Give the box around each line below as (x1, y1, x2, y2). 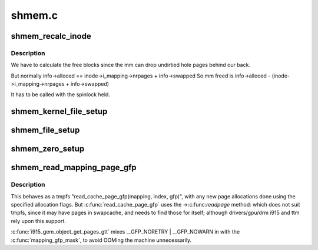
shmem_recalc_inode (11, 31, 91, 41)
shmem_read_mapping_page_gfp (11, 163, 137, 173)
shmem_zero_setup (11, 144, 85, 154)
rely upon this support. (11, 217, 66, 224)
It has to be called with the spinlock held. (11, 91, 110, 98)
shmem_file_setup (11, 125, 80, 135)
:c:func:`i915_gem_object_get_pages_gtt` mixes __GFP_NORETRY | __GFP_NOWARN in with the (11, 228, 240, 235)
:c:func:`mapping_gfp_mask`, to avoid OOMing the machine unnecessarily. (11, 237, 192, 244)
